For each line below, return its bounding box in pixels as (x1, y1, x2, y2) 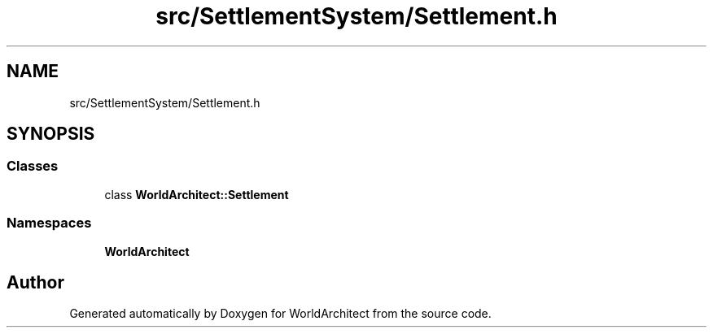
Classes (7, 158, 59, 175)
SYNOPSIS (7, 124, 95, 145)
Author (7, 271, 64, 293)
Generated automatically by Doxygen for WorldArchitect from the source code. (69, 306, 492, 321)
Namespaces (7, 215, 92, 232)
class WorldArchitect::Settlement (104, 187, 289, 202)
